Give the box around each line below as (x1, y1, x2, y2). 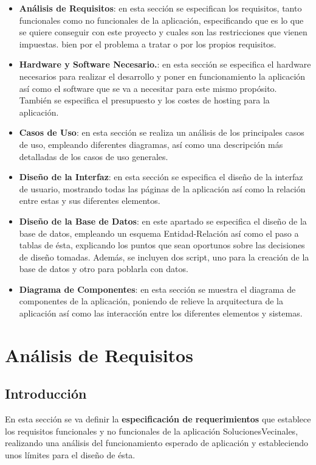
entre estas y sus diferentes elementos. (19, 194, 160, 207)
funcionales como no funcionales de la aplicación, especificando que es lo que (19, 13, 304, 26)
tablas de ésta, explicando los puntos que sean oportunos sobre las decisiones (19, 239, 305, 251)
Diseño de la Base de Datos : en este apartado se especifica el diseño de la (19, 214, 307, 227)
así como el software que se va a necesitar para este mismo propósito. (19, 82, 277, 94)
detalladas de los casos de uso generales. (19, 150, 168, 163)
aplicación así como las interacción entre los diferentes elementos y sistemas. (19, 307, 303, 320)
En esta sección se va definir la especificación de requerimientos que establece (5, 413, 311, 425)
